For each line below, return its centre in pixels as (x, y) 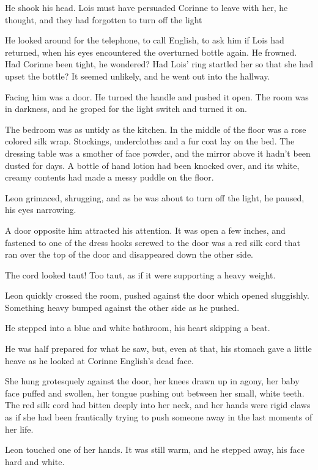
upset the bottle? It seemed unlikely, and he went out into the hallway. (138, 76)
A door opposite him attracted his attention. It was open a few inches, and (145, 230)
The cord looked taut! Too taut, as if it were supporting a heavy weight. (140, 274)
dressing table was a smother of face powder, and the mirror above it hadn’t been (158, 153)
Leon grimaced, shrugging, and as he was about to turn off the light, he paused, (155, 197)
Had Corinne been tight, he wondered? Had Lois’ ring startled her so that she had (159, 64)
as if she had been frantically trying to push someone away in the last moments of (159, 417)
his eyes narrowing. (41, 210)
